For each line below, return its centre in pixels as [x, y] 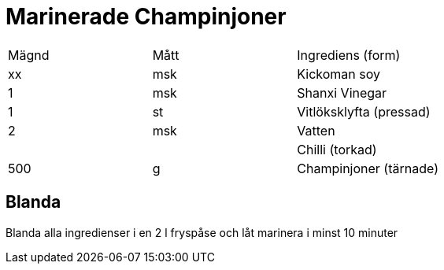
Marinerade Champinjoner [146, 17]
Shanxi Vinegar [342, 92]
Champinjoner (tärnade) [368, 168]
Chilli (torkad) [337, 149]
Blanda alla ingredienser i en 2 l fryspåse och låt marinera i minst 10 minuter [202, 232]
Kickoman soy [339, 74]
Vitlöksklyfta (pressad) [364, 111]
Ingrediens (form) [349, 55]
